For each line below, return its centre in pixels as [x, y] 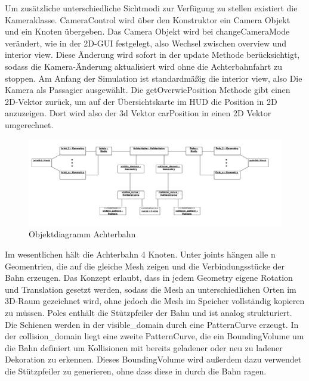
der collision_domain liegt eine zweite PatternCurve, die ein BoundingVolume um [154, 336]
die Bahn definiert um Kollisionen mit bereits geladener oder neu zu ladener [144, 347]
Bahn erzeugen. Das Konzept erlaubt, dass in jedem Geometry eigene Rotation [149, 278]
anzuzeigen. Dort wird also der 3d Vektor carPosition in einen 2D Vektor [138, 113]
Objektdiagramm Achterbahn [82, 234]
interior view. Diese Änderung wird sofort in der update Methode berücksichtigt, [152, 55]
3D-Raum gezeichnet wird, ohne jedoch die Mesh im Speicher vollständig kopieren [155, 301]
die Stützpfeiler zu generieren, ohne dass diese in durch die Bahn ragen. [136, 371]
